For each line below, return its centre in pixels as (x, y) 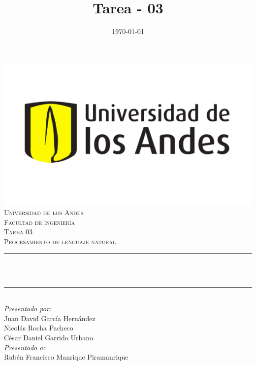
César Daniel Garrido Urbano (48, 337)
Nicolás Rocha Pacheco (39, 328)
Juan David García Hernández (50, 318)
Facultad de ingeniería (39, 222)
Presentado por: (28, 309)
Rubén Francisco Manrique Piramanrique (66, 357)
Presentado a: (25, 347)
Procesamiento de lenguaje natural (60, 241)
